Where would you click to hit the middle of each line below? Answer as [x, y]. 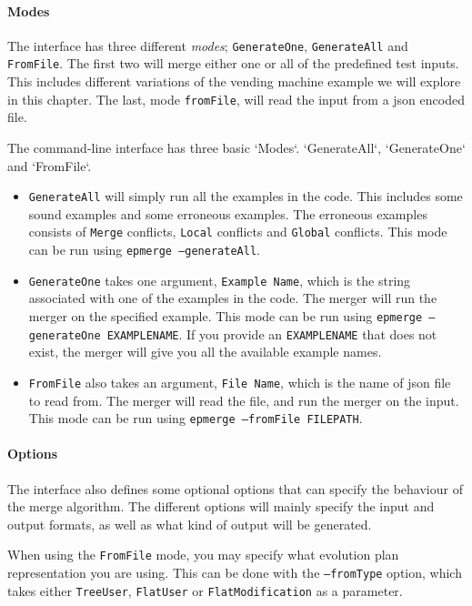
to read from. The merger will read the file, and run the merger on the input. [244, 400]
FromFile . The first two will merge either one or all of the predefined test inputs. [233, 63]
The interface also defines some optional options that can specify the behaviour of [235, 488]
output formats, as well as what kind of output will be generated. [190, 524]
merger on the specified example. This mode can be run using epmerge [226, 315]
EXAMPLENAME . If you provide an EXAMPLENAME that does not [272, 333]
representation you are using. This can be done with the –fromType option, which [235, 572]
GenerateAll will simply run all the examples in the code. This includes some [246, 196]
